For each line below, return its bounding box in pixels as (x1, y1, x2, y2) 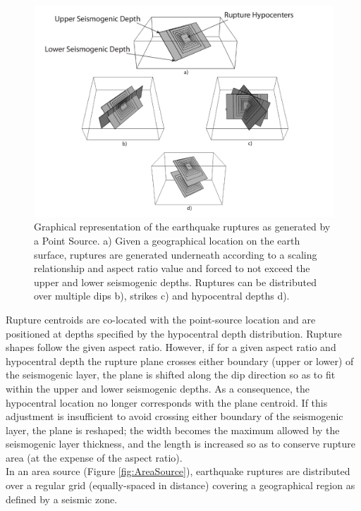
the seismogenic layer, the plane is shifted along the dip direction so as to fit (6, 367, 336, 382)
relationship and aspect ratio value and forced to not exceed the (34, 261, 310, 276)
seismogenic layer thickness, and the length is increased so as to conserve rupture (6, 436, 355, 451)
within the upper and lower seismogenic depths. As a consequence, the (6, 381, 310, 395)
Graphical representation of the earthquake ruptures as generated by (34, 219, 331, 234)
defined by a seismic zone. (6, 491, 118, 506)
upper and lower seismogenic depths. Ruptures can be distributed (34, 274, 317, 289)
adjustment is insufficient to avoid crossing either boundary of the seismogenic (6, 409, 343, 424)
